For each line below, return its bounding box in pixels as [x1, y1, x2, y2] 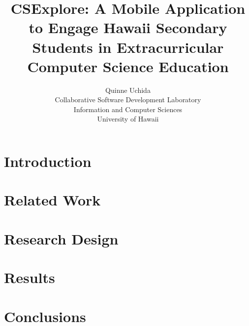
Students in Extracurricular [32, 37, 224, 57]
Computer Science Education [27, 56, 229, 76]
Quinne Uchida [105, 84, 151, 95]
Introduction [4, 151, 92, 171]
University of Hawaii [97, 114, 159, 124]
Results [4, 267, 55, 287]
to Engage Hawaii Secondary [29, 17, 227, 38]
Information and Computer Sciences [73, 104, 183, 114]
